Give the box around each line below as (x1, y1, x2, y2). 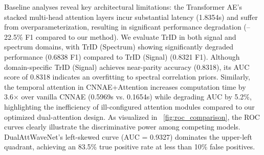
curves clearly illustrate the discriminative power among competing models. (4, 121, 240, 132)
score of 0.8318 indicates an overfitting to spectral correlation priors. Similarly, (4, 71, 250, 82)
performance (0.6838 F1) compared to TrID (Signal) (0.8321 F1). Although (4, 51, 240, 62)
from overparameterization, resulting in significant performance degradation (4, 21, 241, 32)
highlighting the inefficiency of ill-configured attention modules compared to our (4, 101, 255, 112)
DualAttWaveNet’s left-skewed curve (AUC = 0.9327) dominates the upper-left (4, 131, 253, 142)
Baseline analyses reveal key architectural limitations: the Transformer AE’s (4, 2, 243, 12)
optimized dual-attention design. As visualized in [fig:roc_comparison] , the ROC (4, 111, 260, 122)
